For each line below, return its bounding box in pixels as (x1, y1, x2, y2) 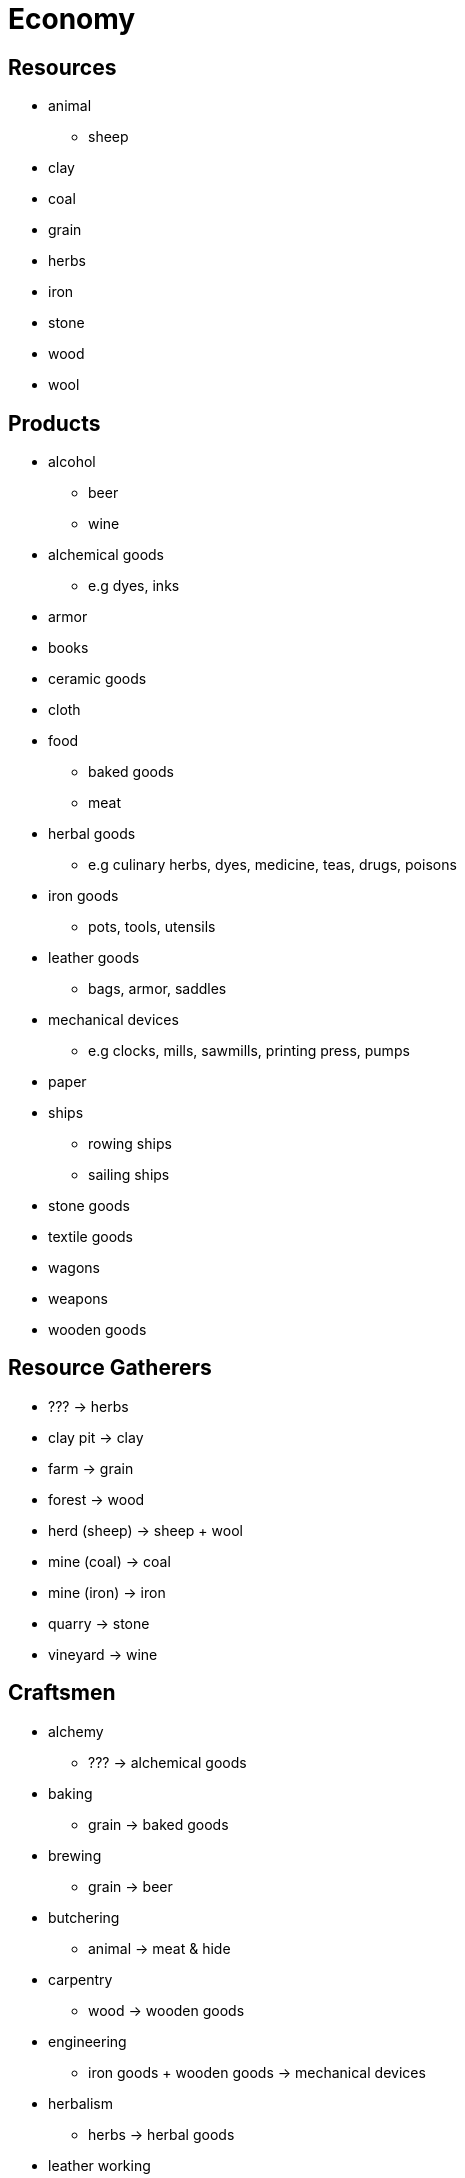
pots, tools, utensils (88, 918, 216, 936)
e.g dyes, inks (88, 577, 180, 595)
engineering (48, 2032, 127, 2050)
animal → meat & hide (88, 1939, 231, 1957)
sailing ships (88, 1166, 170, 1184)
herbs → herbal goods (88, 2125, 235, 2143)
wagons (48, 1259, 100, 1277)
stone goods (48, 1197, 130, 1215)
